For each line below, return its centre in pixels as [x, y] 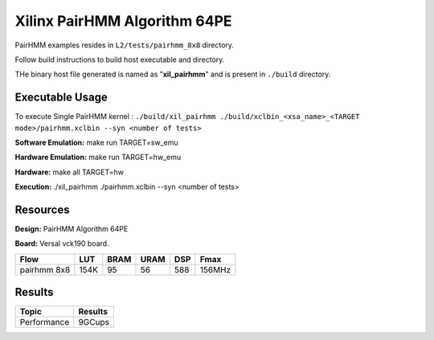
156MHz [215, 269]
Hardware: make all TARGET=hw [70, 172]
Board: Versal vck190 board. [62, 244]
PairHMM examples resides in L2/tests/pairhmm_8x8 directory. [125, 45]
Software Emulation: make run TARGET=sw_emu [96, 143]
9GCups [94, 322]
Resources [42, 210]
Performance [45, 322]
